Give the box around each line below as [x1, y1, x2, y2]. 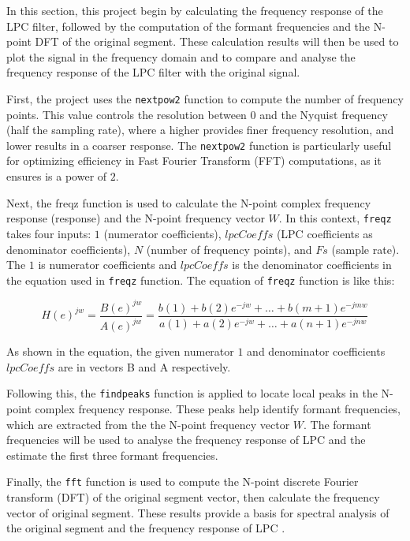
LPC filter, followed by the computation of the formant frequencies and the [6, 17, 371, 34]
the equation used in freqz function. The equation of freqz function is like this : [6, 271, 395, 288]
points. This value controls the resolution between [6, 106, 247, 122]
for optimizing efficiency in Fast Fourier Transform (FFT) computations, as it [6, 152, 382, 169]
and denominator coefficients [247, 343, 386, 360]
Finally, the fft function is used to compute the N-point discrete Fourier [6, 473, 359, 490]
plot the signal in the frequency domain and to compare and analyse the [6, 48, 356, 65]
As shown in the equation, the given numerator [6, 343, 234, 360]
